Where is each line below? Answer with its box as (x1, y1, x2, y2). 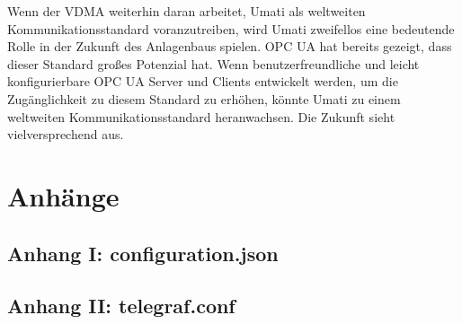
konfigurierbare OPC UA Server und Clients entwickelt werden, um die (7, 72, 398, 91)
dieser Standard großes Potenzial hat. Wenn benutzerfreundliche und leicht (7, 54, 420, 73)
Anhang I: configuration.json (7, 239, 279, 267)
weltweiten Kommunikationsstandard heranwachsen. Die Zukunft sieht (7, 107, 395, 126)
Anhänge (7, 177, 120, 214)
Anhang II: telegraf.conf (7, 292, 235, 320)
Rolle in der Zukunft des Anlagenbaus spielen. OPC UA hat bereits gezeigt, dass (7, 37, 452, 56)
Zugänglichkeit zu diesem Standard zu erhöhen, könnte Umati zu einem (7, 89, 401, 108)
